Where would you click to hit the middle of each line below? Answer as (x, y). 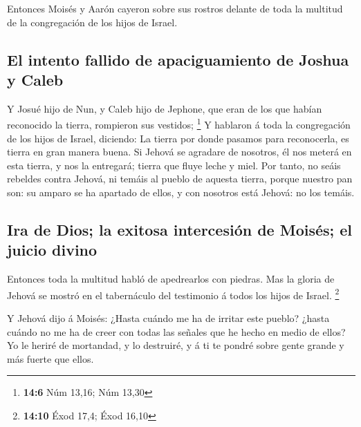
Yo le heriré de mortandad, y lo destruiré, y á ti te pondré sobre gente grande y (176, 345)
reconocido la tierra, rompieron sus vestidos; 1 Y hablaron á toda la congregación (179, 124)
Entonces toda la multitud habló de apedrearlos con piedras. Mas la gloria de (171, 279)
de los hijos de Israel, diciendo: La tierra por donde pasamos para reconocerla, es (178, 138)
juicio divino (52, 250)
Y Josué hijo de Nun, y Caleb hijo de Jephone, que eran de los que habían (165, 108)
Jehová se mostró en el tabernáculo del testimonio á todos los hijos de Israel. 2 (173, 294)
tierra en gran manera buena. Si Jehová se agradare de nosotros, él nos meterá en (179, 152)
